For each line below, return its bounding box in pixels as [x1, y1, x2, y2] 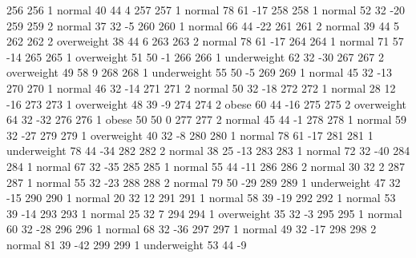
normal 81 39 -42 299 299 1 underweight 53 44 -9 [6, 236, 247, 252]
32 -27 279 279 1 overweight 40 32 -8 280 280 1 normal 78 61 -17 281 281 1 [6, 126, 374, 143]
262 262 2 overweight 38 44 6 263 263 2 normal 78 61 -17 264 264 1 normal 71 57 [6, 33, 404, 50]
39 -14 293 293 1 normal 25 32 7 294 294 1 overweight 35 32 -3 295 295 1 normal [6, 204, 402, 221]
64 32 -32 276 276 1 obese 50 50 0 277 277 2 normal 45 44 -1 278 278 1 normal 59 [6, 111, 406, 128]
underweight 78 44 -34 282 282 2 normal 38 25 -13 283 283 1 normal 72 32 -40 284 [6, 142, 410, 159]
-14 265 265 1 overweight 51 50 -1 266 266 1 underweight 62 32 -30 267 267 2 [6, 48, 384, 65]
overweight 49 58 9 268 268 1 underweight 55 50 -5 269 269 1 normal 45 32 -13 [6, 64, 393, 81]
